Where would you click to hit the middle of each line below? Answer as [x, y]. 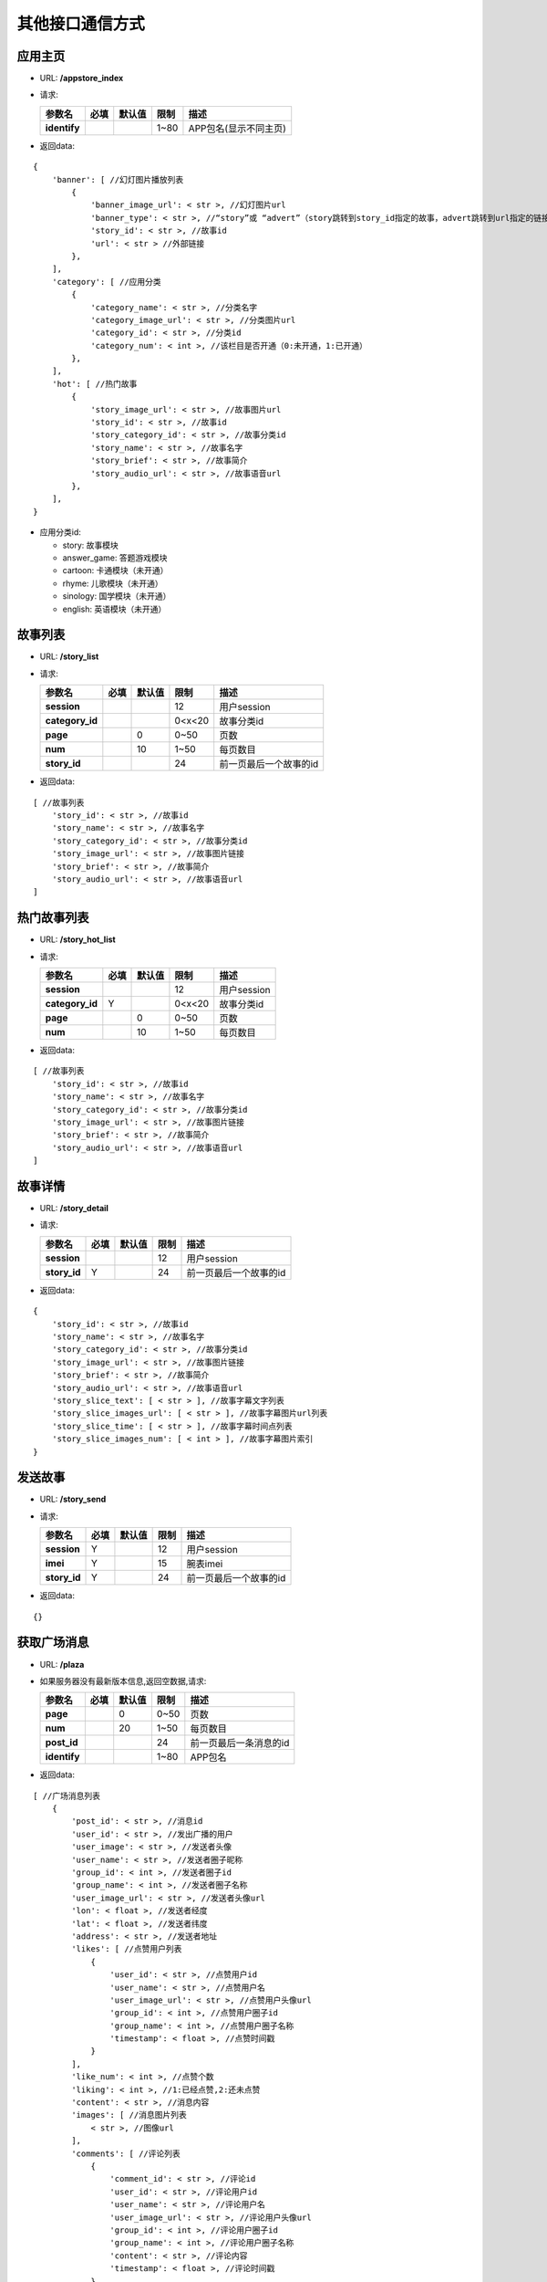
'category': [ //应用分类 [106, 282]
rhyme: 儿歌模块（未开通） [113, 583]
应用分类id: [60, 532]
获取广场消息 [53, 1643]
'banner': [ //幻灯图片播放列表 [118, 179]
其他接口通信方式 [81, 24]
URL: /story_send [73, 1499]
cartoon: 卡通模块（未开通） [115, 570]
